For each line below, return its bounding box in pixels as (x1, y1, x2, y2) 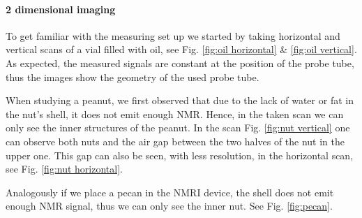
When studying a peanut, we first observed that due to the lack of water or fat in (6, 93, 354, 108)
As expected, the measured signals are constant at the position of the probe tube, (6, 55, 354, 70)
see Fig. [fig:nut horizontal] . (6, 161, 123, 176)
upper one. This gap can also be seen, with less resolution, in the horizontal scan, (6, 147, 354, 162)
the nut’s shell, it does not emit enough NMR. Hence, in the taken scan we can (6, 106, 344, 121)
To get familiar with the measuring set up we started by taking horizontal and (6, 28, 340, 43)
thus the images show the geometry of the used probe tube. (6, 69, 259, 84)
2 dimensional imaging (6, 1, 116, 16)
